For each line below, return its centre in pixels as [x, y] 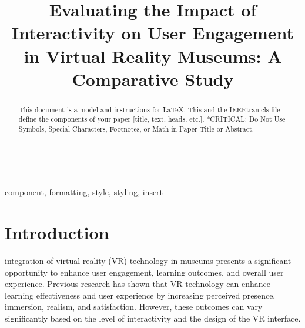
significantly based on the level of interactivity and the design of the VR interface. [153, 318]
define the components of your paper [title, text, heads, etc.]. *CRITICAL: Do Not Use [152, 119]
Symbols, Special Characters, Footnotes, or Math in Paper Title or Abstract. [136, 129]
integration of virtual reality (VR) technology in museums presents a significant [148, 261]
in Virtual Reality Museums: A [153, 56]
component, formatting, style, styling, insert [84, 192]
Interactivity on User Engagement [153, 33]
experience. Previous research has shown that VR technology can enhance [138, 284]
